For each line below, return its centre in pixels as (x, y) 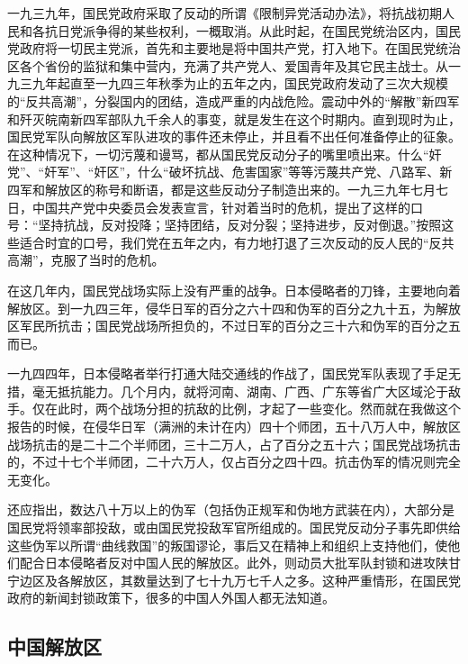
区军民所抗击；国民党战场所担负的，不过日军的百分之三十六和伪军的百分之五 (234, 326)
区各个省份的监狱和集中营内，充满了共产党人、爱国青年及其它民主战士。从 (228, 65)
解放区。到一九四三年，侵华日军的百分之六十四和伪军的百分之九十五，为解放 (234, 308)
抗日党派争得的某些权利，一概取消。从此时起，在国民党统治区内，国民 (252, 30)
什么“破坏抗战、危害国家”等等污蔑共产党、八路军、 (289, 172)
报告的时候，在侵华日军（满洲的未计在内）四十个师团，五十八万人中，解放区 (234, 427)
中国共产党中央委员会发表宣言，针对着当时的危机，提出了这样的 (221, 207)
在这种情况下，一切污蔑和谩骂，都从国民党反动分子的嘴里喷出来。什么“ (218, 154)
